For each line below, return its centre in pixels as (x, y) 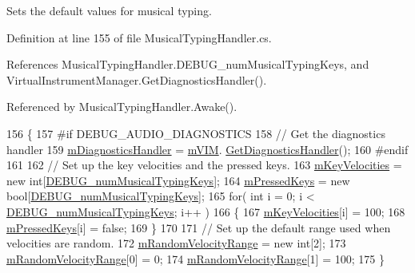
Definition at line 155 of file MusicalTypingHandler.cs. (139, 37)
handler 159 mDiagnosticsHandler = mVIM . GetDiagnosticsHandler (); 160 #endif (207, 149)
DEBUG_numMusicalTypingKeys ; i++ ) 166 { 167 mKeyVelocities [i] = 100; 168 (206, 211)
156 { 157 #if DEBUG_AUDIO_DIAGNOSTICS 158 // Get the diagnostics (196, 133)
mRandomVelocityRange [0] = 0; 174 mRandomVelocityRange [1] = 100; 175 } (196, 258)
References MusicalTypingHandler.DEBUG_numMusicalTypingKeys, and (188, 64)
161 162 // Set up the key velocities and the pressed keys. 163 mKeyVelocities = (204, 165)
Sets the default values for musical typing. (109, 10)
